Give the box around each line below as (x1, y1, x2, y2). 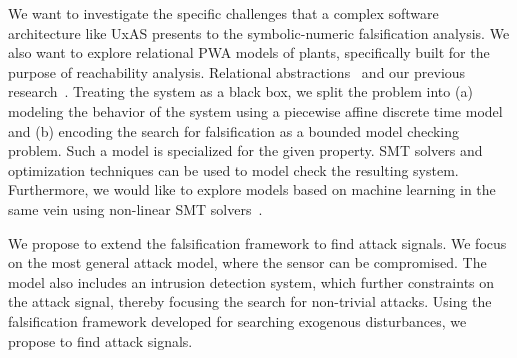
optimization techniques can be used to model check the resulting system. (8, 159, 459, 180)
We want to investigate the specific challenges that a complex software (8, 3, 439, 23)
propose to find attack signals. (8, 330, 193, 351)
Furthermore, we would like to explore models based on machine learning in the (8, 179, 496, 200)
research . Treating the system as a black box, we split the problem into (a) (8, 81, 473, 102)
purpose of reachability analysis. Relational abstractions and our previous (8, 61, 466, 82)
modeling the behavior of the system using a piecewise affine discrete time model (8, 100, 503, 121)
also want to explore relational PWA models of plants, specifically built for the (8, 42, 490, 63)
